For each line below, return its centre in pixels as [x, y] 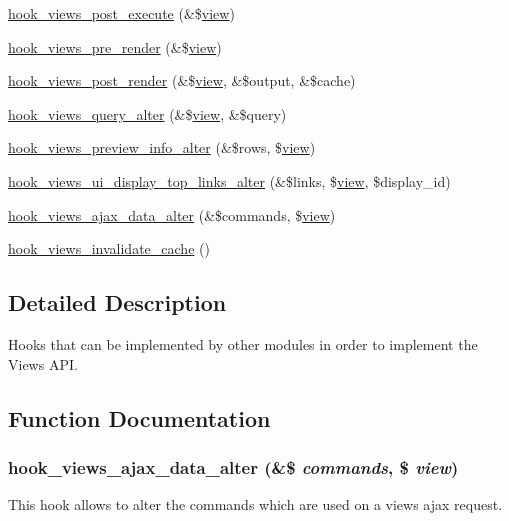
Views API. [43, 363]
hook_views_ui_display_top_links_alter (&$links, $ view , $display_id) [229, 180]
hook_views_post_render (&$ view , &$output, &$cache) [182, 80]
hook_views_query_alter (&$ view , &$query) [147, 113]
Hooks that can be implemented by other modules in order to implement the [243, 343]
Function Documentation [139, 417]
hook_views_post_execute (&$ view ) [121, 13]
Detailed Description [117, 302]
